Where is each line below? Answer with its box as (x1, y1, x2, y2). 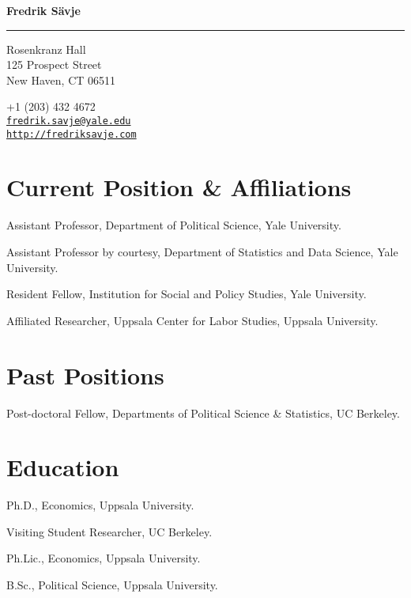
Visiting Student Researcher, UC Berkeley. (6, 523, 213, 539)
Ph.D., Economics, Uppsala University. (6, 497, 194, 513)
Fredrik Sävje (6, 2, 81, 18)
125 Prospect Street (6, 56, 102, 73)
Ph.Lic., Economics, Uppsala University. (6, 550, 201, 566)
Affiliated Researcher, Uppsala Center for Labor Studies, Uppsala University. (6, 312, 379, 328)
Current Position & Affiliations (6, 171, 352, 203)
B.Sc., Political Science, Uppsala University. (6, 577, 218, 592)
